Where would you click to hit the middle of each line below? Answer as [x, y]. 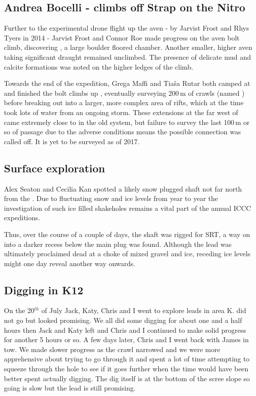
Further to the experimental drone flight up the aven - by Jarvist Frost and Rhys [127, 28]
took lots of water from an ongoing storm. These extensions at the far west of [121, 112]
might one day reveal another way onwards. [70, 263]
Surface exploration [55, 168]
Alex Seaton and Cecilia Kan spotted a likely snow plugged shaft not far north [123, 188]
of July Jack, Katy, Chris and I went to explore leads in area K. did [144, 310]
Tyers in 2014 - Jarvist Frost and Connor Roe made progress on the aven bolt [122, 37]
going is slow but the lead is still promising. [70, 388]
